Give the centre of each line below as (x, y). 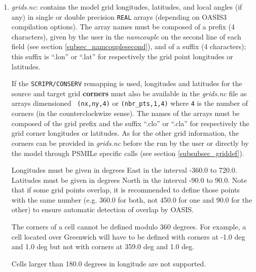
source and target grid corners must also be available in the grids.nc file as (129, 93)
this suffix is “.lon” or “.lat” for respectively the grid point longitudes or (122, 56)
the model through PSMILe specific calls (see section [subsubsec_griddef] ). (128, 153)
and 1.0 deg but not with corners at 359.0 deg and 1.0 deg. (103, 246)
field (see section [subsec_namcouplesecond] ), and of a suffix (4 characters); (129, 46)
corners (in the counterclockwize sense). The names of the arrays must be (125, 113)
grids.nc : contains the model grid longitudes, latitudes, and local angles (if (127, 7)
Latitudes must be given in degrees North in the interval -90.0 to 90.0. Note (129, 180)
